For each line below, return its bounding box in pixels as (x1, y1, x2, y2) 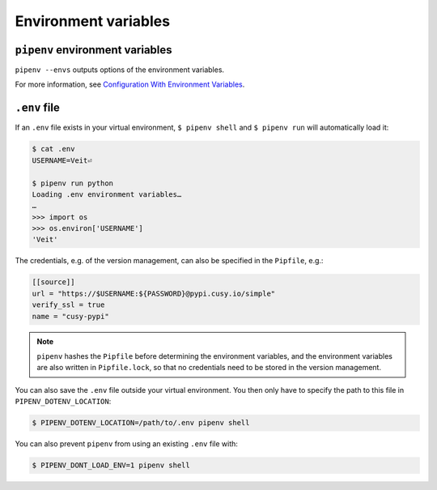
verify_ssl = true (32, 300, 105, 309)
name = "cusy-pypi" (32, 312, 109, 321)
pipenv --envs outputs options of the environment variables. (15, 65, 225, 75)
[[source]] (32, 278, 75, 287)
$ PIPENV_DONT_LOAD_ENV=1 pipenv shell (32, 461, 190, 470)
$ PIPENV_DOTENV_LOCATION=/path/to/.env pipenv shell (32, 418, 250, 428)
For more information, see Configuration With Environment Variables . (15, 79, 245, 89)
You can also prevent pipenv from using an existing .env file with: (15, 439, 239, 449)
